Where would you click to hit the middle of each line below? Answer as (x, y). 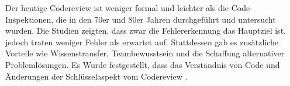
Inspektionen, (30, 19)
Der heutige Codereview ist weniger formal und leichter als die (117, 8)
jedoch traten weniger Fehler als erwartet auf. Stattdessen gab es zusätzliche (142, 42)
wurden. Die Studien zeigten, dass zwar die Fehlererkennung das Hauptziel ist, (146, 31)
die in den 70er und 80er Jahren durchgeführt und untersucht (166, 19)
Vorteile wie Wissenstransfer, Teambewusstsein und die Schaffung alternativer (145, 53)
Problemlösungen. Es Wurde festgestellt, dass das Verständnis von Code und (143, 64)
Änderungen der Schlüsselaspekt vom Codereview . (96, 76)
